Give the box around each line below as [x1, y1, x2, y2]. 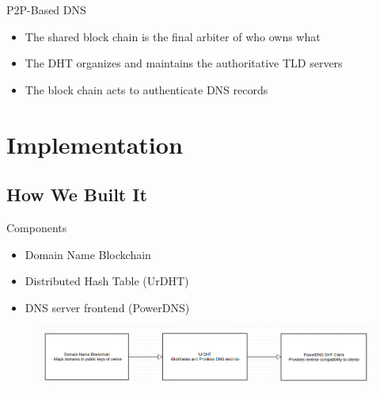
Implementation [6, 128, 183, 160]
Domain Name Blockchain [25, 246, 151, 262]
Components [6, 219, 67, 235]
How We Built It [6, 182, 147, 207]
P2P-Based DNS [6, 2, 86, 17]
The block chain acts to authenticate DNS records [25, 81, 268, 97]
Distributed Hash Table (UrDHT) [25, 273, 189, 289]
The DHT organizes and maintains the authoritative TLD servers [25, 55, 343, 71]
